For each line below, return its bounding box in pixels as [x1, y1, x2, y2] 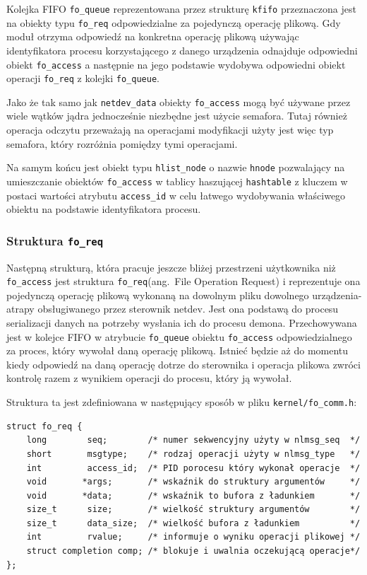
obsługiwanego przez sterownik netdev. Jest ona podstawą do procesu [37, 301, 339, 316]
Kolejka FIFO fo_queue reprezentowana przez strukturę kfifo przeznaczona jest [6, 1, 356, 16]
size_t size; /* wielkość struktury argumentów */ [26, 504, 361, 515]
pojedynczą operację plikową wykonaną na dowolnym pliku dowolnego [6, 287, 309, 302]
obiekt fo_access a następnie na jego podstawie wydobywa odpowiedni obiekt [6, 57, 346, 71]
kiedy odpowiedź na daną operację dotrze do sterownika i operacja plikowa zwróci [6, 356, 361, 371]
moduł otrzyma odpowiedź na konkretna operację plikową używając [6, 29, 299, 44]
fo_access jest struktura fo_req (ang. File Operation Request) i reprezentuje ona [6, 274, 361, 289]
